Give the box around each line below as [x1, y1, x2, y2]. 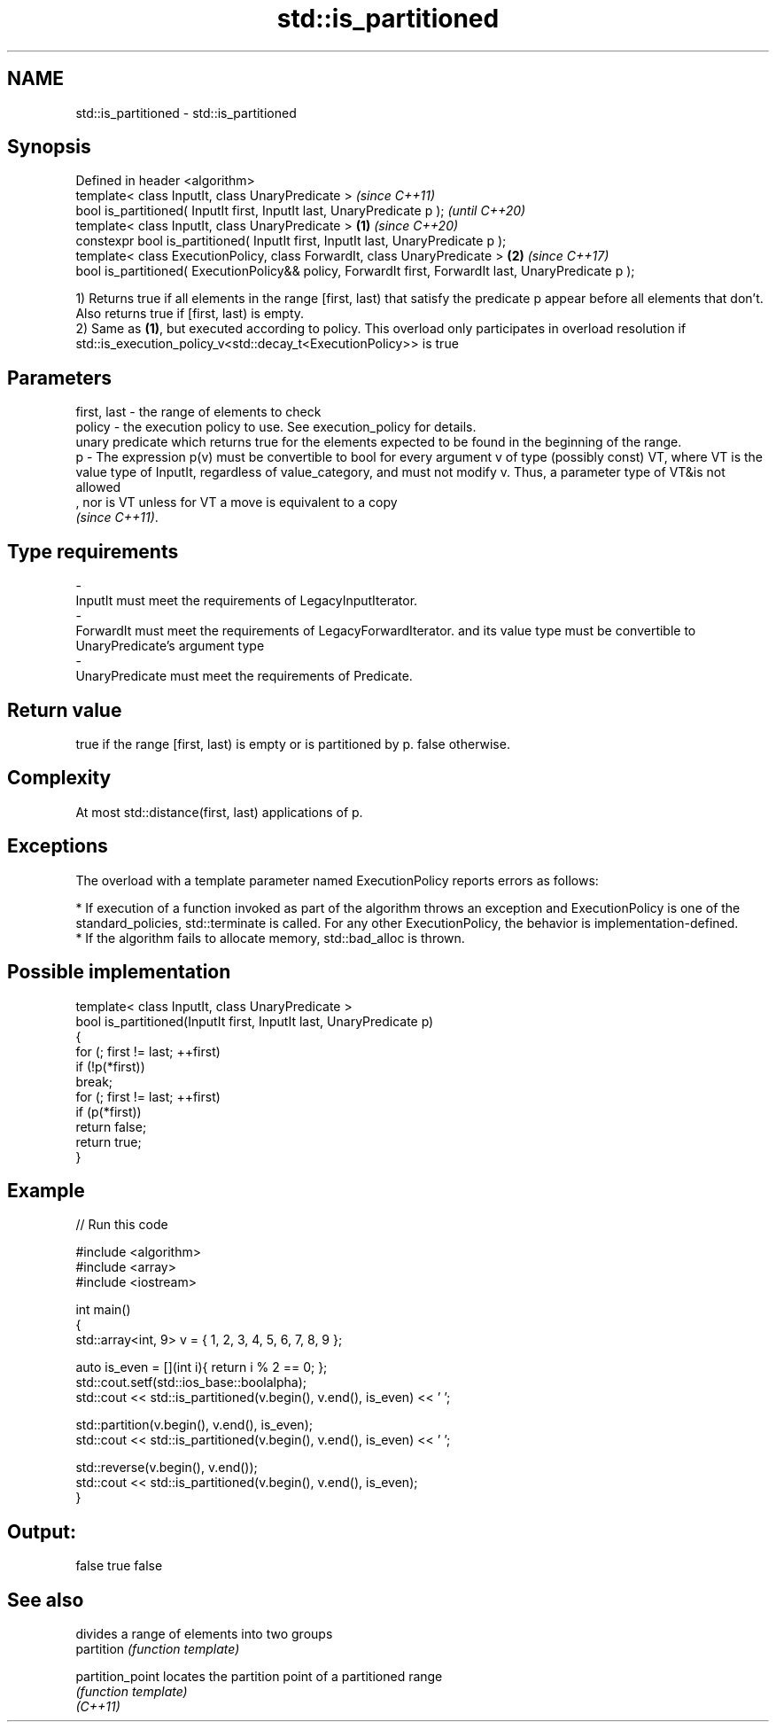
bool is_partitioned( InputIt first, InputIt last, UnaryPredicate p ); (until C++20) [75, 203, 526, 219]
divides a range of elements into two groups [75, 1626, 333, 1642]
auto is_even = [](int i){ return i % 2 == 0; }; [75, 1359, 328, 1375]
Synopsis [7, 136, 91, 159]
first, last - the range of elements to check [75, 404, 322, 420]
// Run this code [75, 1217, 168, 1233]
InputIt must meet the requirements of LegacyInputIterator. [75, 593, 418, 609]
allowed [75, 479, 121, 495]
